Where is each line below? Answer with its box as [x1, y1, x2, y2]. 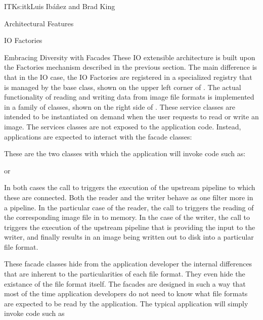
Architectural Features [4, 18, 74, 28]
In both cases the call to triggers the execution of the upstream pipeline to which [4, 182, 255, 193]
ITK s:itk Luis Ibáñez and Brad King [4, 1, 115, 11]
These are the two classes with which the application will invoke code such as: [4, 148, 246, 159]
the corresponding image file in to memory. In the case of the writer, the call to [4, 212, 250, 222]
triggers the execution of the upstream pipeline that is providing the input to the [4, 221, 255, 232]
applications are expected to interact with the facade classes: [4, 131, 192, 142]
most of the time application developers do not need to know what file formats [4, 288, 248, 299]
